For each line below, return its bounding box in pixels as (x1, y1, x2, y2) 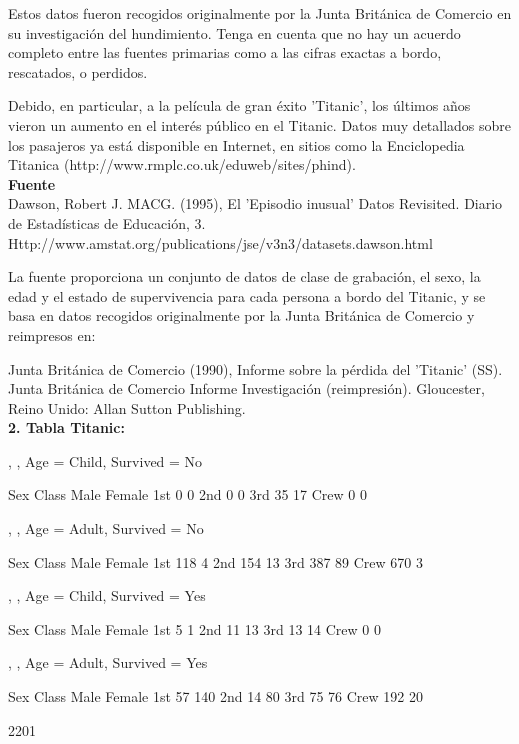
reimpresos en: (8, 324, 96, 345)
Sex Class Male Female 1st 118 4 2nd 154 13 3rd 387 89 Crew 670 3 (8, 551, 423, 572)
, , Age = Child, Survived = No (8, 450, 203, 471)
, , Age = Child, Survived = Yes (8, 585, 206, 606)
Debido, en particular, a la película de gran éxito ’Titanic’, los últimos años (8, 95, 471, 116)
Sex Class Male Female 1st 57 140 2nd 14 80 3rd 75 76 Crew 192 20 (8, 686, 423, 707)
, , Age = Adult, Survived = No (8, 518, 204, 539)
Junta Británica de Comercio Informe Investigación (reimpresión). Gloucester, (8, 378, 485, 399)
